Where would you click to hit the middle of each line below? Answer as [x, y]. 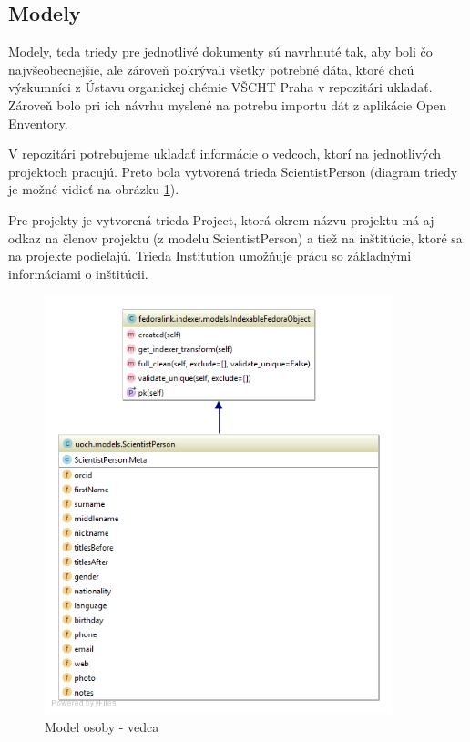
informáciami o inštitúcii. [78, 273]
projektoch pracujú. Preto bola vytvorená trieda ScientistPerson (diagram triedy [233, 171]
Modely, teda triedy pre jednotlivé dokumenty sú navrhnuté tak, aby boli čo [220, 52]
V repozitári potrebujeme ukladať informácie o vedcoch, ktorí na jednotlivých [225, 154]
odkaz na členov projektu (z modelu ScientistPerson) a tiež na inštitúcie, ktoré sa [235, 237]
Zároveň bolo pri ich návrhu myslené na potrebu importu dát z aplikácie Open [227, 104]
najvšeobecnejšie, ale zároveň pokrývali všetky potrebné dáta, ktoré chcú [211, 69]
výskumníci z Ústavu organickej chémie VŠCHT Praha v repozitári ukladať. [220, 87]
